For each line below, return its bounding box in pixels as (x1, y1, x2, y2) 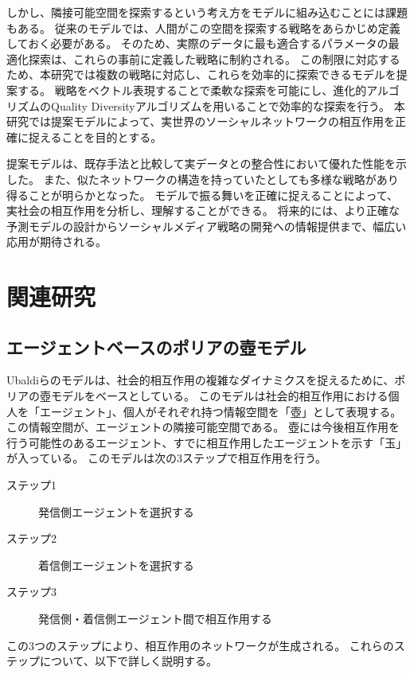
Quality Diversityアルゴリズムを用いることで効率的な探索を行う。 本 (50, 97, 405, 114)
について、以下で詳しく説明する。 (39, 653, 217, 669)
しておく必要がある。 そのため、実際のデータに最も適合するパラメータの (6, 35, 389, 52)
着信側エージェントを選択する (38, 556, 194, 573)
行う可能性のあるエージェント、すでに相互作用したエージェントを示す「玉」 (6, 434, 408, 450)
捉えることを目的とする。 (28, 128, 162, 145)
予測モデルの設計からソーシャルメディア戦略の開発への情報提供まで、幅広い (6, 217, 407, 234)
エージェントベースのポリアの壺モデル (6, 334, 307, 359)
